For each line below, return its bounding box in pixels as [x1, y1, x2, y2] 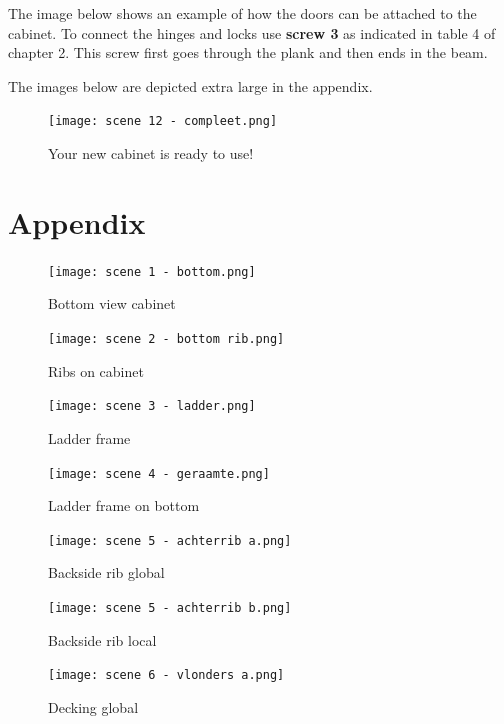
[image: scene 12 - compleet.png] [48, 114, 278, 129]
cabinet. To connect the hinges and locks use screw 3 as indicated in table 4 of [8, 22, 496, 43]
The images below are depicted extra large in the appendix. [8, 75, 373, 96]
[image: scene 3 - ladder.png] [48, 399, 256, 414]
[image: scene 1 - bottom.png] [48, 264, 256, 279]
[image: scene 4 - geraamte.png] [48, 466, 270, 481]
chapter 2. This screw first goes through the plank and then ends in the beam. [8, 42, 488, 63]
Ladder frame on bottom [48, 495, 200, 516]
